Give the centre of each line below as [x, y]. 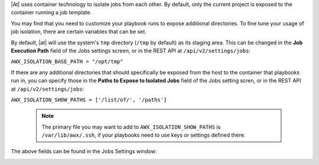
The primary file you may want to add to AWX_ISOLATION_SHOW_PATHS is [131, 127]
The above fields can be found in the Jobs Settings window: [84, 151]
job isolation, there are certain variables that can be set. [79, 32]
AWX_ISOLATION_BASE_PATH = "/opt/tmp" [67, 62]
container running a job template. [51, 12]
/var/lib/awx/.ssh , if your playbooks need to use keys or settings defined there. [144, 135]
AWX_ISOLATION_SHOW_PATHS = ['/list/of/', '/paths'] [89, 100]
